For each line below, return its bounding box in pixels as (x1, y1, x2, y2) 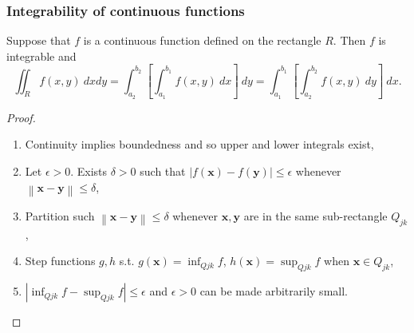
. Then (333, 32, 366, 49)
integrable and (6, 47, 77, 64)
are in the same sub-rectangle (243, 207, 388, 224)
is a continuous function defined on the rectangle (83, 32, 321, 49)
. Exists (70, 163, 108, 179)
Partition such (25, 207, 95, 224)
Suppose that (6, 32, 71, 49)
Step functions (25, 252, 96, 269)
